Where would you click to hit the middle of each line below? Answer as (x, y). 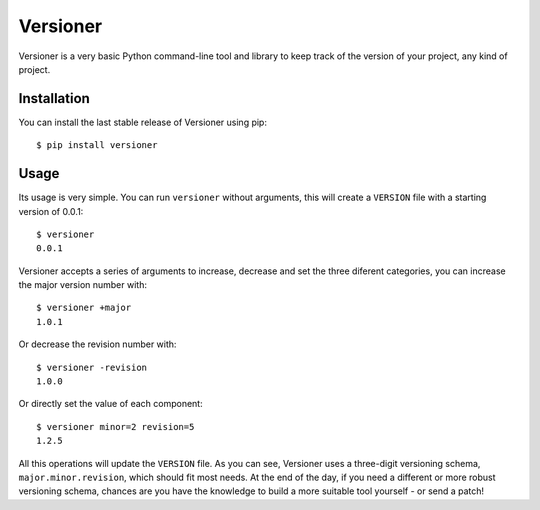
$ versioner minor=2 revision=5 (115, 426)
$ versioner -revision (92, 367)
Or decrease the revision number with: (97, 344)
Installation (54, 98)
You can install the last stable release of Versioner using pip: (142, 122)
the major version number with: (82, 285)
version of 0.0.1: (51, 211)
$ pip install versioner (97, 145)
